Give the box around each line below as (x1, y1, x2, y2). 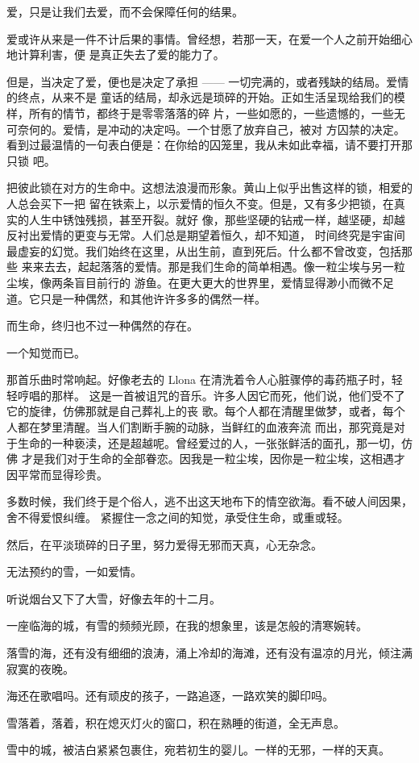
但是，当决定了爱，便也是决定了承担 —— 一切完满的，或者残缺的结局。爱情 (6, 73, 409, 90)
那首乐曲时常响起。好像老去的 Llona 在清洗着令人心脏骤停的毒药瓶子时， (6, 371, 392, 388)
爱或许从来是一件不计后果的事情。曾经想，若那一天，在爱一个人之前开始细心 (6, 30, 413, 47)
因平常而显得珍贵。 (6, 465, 108, 482)
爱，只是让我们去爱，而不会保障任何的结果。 (6, 3, 243, 19)
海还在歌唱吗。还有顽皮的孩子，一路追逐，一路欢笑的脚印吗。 (6, 687, 334, 704)
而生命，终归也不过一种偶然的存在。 (6, 317, 198, 334)
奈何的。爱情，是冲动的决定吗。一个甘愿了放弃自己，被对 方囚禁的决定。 (17, 120, 405, 137)
